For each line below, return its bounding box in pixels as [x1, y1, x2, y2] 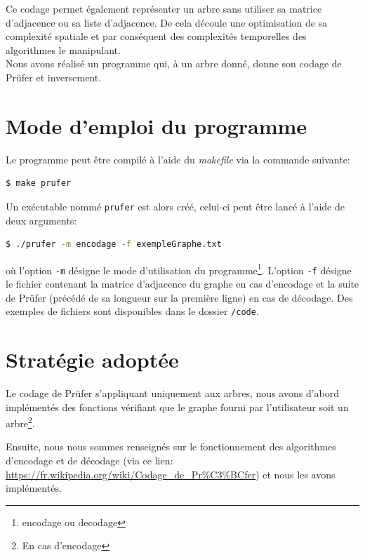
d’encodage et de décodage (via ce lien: [6, 453, 173, 468]
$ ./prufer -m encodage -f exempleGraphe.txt [6, 239, 222, 250]
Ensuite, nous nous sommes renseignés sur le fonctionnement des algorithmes [6, 439, 336, 454]
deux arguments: [6, 213, 77, 227]
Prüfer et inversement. [6, 69, 102, 84]
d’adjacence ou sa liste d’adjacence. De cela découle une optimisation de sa [6, 15, 328, 29]
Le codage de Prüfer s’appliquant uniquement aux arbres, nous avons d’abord [6, 386, 340, 400]
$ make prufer [6, 178, 72, 189]
